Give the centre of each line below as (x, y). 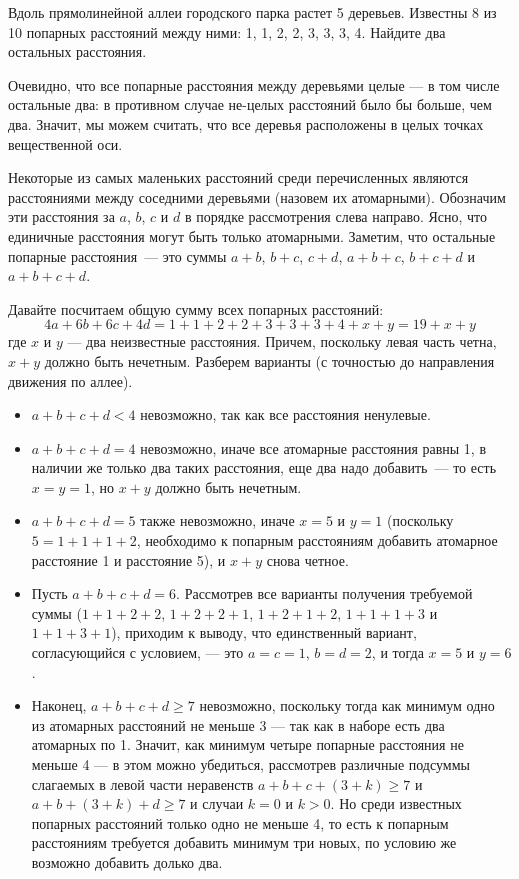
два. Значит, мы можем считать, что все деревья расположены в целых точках (246, 123)
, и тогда (397, 652)
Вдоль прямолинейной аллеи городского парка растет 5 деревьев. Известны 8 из (252, 12)
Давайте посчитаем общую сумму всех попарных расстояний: (196, 308)
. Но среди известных (396, 803)
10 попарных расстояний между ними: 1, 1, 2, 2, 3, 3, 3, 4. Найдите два (227, 31)
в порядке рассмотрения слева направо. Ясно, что (336, 216)
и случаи (217, 803)
